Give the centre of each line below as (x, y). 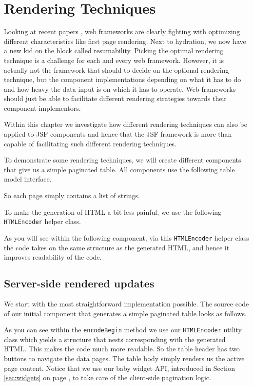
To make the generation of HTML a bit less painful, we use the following (113, 212)
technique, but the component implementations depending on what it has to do (123, 79)
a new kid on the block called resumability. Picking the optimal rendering (114, 51)
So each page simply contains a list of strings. (72, 195)
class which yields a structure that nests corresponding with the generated (115, 339)
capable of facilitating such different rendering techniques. (90, 143)
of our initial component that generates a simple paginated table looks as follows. (125, 313)
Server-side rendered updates (79, 283)
